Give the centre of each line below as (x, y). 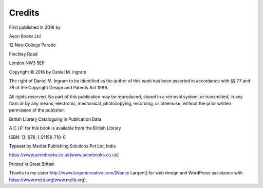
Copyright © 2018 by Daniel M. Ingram (48, 72)
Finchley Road (23, 54)
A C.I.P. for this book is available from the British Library (65, 128)
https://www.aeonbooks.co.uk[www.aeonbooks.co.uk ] (64, 155)
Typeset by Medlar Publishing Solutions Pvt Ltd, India (63, 146)
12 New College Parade (32, 45)
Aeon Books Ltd (25, 36)
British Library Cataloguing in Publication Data (55, 119)
